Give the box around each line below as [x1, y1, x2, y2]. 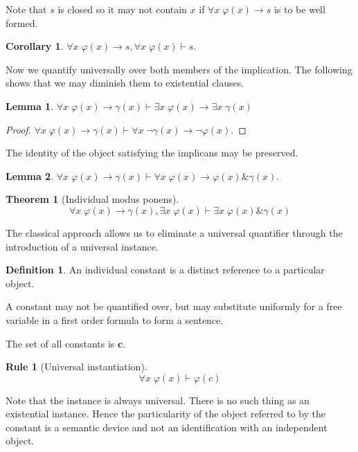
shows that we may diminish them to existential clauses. [6, 75, 244, 90]
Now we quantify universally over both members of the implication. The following [6, 62, 352, 76]
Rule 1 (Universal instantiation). [6, 359, 147, 374]
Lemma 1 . [6, 98, 54, 113]
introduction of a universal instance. [6, 239, 159, 253]
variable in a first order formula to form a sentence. [6, 312, 224, 327]
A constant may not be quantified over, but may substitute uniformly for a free [6, 299, 342, 314]
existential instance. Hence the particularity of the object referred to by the [6, 406, 325, 421]
